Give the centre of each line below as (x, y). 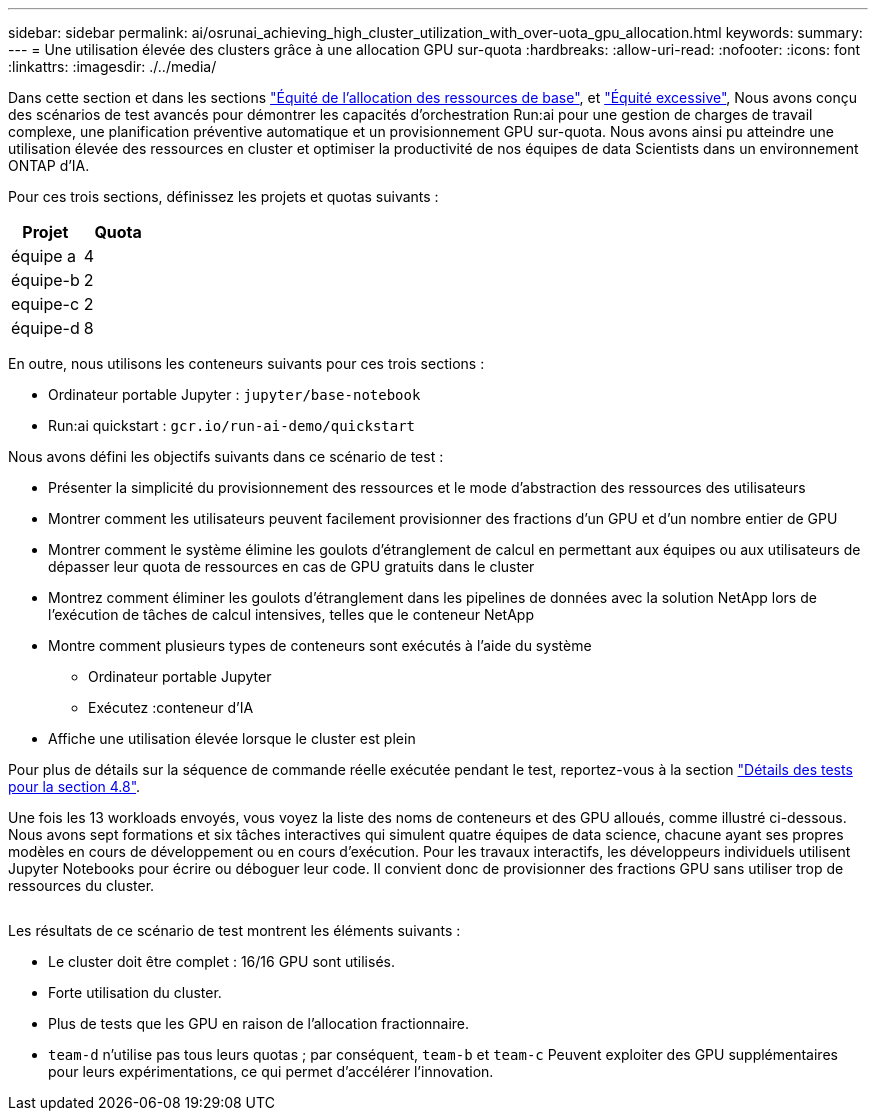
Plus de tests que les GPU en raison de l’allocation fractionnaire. (259, 1023)
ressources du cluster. (81, 885)
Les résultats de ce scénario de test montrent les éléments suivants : (234, 930)
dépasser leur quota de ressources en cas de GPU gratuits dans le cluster (291, 566)
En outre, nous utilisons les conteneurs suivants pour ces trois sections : (246, 363)
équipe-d (45, 328)
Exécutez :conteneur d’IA (171, 707)
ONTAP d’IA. (49, 165)
